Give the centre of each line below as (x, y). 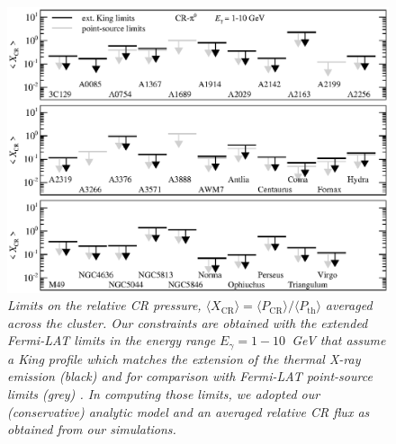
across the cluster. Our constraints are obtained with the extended (188, 322)
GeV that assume (339, 340)
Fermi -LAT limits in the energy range (112, 340)
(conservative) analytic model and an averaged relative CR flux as (189, 411)
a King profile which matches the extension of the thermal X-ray (184, 358)
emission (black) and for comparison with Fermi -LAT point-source (190, 376)
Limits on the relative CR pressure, (104, 305)
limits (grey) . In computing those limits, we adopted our (164, 394)
